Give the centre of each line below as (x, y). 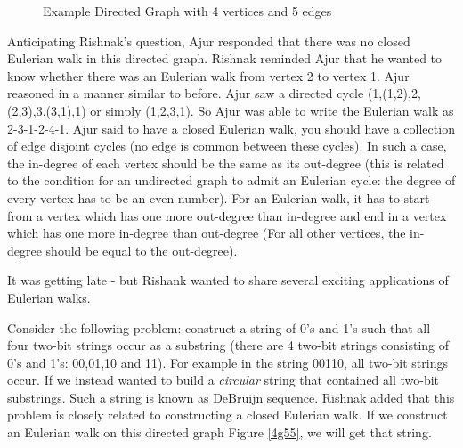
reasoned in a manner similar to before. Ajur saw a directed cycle (186, 93)
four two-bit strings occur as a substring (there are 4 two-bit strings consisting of (228, 345)
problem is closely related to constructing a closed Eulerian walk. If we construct (227, 415)
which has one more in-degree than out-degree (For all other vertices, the (207, 233)
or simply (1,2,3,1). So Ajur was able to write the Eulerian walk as (272, 110)
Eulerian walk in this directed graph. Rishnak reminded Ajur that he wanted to (225, 58)
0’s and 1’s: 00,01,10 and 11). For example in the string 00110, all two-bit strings (227, 362)
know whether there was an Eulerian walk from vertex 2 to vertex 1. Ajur (208, 75)
